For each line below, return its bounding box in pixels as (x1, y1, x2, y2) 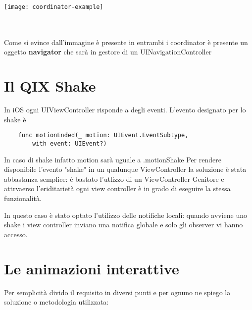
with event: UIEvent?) (32, 140, 107, 147)
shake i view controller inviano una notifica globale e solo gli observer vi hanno (4, 219, 243, 230)
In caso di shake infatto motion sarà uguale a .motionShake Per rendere (4, 154, 221, 164)
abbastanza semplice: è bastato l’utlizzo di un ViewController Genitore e (4, 173, 224, 184)
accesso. (4, 229, 28, 239)
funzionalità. (4, 193, 42, 204)
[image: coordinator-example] (4, 3, 103, 10)
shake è (4, 114, 26, 124)
